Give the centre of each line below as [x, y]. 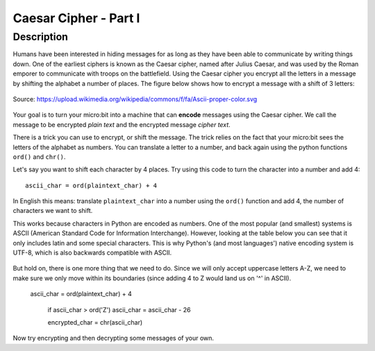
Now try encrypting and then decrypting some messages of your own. [114, 338]
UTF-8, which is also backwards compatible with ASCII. [92, 252]
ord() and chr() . [39, 157]
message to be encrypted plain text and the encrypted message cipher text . [122, 124]
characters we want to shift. [53, 211]
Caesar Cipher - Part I [76, 18]
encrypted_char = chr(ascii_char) [95, 322]
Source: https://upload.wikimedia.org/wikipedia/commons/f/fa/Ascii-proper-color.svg [135, 99]
